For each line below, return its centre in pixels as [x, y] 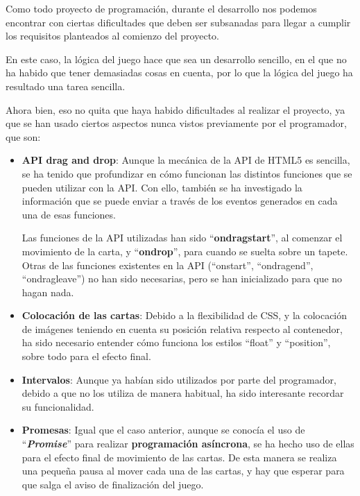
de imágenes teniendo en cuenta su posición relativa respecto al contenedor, [182, 328]
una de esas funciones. [69, 214]
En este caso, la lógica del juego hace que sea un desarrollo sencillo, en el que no [176, 59]
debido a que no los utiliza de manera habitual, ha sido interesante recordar [183, 393]
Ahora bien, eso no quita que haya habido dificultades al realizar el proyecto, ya [175, 109]
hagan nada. [48, 292]
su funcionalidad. [58, 406]
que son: [23, 136]
